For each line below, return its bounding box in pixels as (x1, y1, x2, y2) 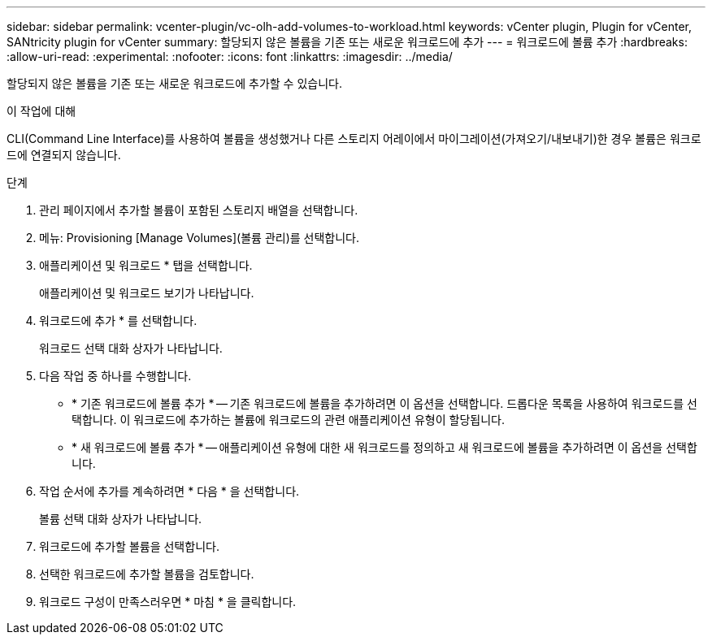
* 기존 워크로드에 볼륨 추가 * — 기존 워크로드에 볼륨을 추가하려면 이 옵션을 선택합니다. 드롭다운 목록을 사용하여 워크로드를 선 (72, 396, 697, 410)
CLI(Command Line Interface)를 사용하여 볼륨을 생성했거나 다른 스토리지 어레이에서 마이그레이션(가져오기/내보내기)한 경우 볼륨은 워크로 (7, 132, 701, 145)
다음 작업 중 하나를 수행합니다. (39, 369, 192, 383)
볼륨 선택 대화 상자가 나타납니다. (39, 512, 202, 526)
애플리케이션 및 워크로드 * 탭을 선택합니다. (39, 258, 253, 272)
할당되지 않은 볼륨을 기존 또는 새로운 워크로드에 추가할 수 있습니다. (7, 76, 342, 90)
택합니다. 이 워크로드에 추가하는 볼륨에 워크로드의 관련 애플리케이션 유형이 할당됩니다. (72, 413, 505, 427)
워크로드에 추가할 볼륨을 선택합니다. (39, 539, 219, 553)
